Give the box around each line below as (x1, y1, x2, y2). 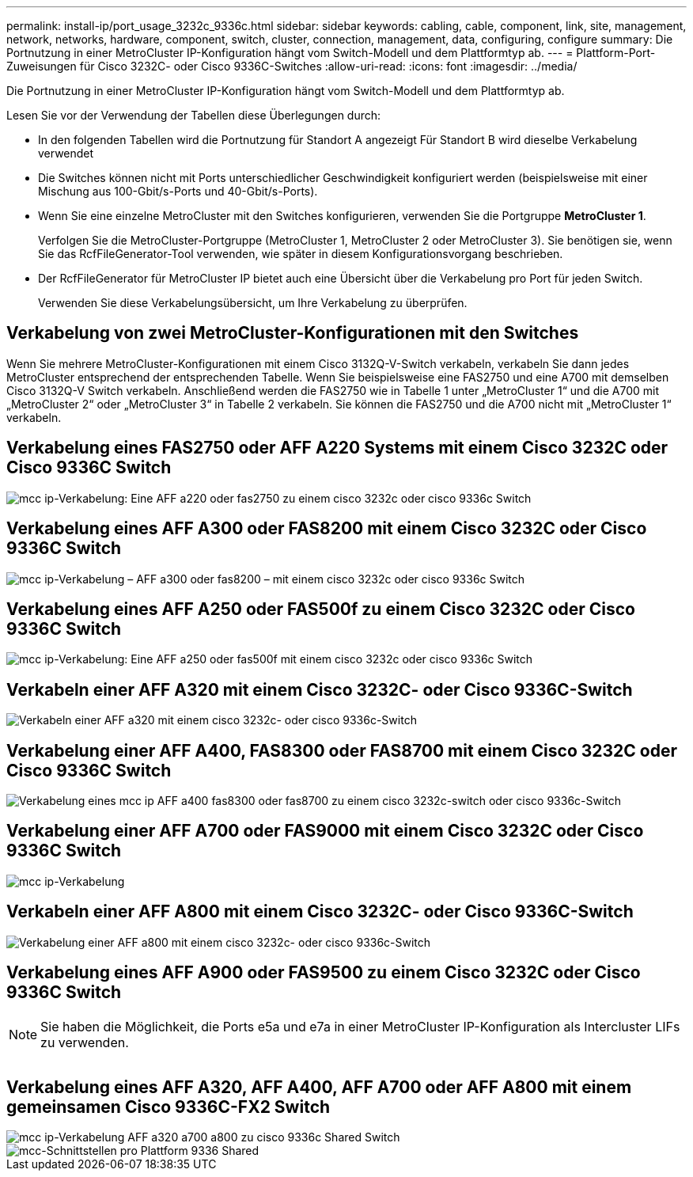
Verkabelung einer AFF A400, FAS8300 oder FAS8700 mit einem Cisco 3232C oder (6, 740, 677, 761)
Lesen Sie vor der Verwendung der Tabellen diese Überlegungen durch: (6, 108, 381, 122)
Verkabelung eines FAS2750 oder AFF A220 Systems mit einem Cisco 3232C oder (6, 438, 668, 458)
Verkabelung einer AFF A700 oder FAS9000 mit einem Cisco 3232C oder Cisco (6, 821, 644, 841)
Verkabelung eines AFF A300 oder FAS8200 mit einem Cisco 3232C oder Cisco (6, 518, 647, 539)
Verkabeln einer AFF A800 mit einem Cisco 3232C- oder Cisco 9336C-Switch (6, 902, 634, 922)
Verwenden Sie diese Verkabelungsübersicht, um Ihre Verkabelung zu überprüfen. (38, 296, 468, 309)
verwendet (38, 146, 94, 160)
